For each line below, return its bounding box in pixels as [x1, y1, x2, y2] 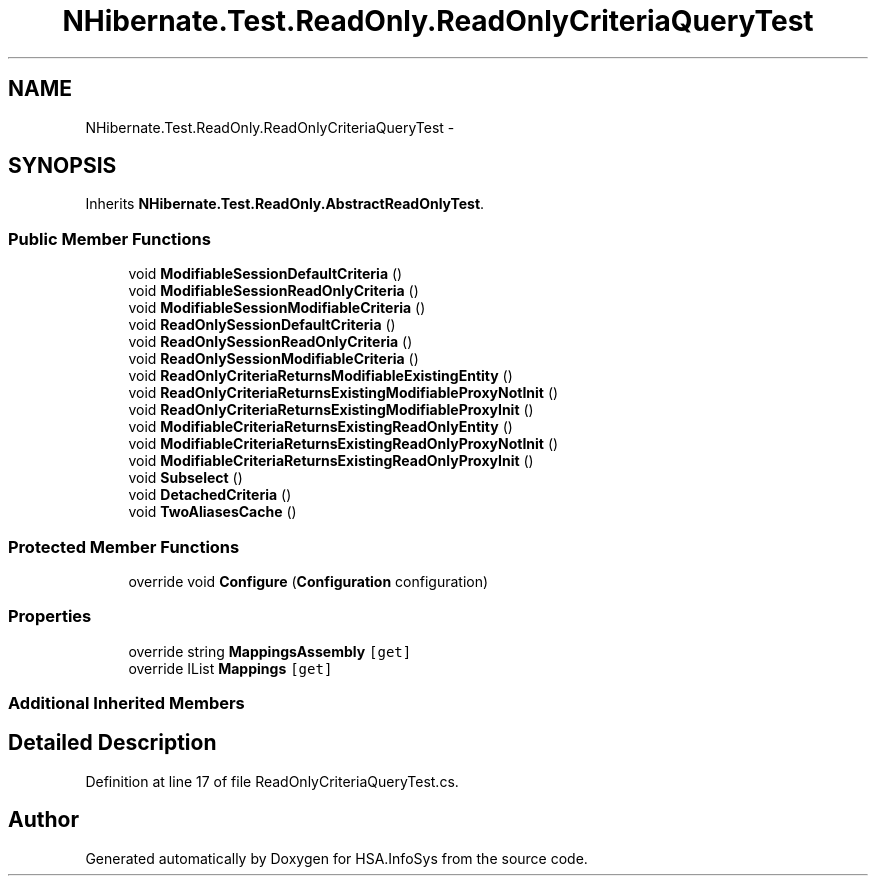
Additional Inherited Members [8, 693, 245, 714]
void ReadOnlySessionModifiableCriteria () [128, 350, 419, 368]
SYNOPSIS [8, 153, 117, 179]
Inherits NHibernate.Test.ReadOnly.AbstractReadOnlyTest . [85, 195, 485, 213]
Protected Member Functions [8, 536, 240, 557]
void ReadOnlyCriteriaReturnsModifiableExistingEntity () [128, 367, 513, 385]
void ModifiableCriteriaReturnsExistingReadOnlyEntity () [128, 418, 513, 436]
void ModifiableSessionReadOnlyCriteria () [128, 282, 419, 300]
